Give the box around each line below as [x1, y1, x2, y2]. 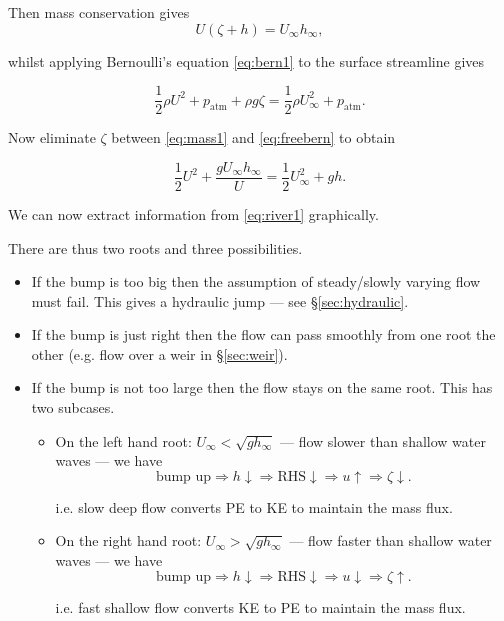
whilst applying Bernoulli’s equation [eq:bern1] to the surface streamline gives [8, 50, 485, 71]
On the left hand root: [55, 430, 192, 451]
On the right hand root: [55, 530, 202, 551]
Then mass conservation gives [8, 2, 190, 22]
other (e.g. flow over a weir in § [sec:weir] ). [31, 343, 288, 364]
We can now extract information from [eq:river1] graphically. [8, 203, 379, 224]
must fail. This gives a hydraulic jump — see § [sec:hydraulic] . [31, 290, 409, 311]
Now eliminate [8, 127, 96, 148]
